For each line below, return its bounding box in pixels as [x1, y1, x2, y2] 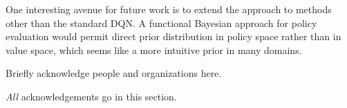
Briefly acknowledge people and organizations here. [6, 66, 222, 80]
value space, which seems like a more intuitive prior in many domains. [6, 42, 302, 57]
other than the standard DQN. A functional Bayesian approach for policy [6, 15, 317, 30]
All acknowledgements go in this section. [6, 89, 177, 103]
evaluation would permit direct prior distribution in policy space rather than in [6, 29, 341, 44]
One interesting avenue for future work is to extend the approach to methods [6, 2, 332, 16]
